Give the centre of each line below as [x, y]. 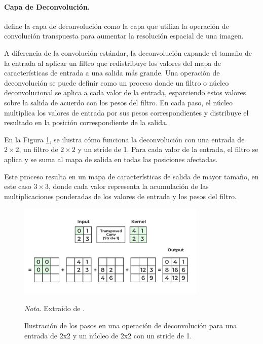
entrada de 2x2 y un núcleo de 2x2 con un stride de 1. [108, 335]
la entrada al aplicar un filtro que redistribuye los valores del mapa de [112, 63]
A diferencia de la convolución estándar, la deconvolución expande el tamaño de [128, 52]
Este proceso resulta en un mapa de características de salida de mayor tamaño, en [131, 176]
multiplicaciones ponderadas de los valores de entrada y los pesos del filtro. [120, 196]
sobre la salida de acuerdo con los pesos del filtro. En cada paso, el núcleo [119, 102]
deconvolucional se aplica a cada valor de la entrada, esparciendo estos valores [125, 92]
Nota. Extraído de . [55, 308]
